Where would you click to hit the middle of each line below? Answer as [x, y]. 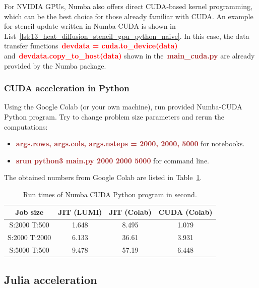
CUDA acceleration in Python [67, 88]
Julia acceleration [51, 279]
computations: [26, 126]
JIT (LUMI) [80, 212]
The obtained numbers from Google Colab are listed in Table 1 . [103, 177]
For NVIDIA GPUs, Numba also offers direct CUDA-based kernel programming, [128, 6]
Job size [29, 212]
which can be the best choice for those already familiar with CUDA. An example [129, 16]
